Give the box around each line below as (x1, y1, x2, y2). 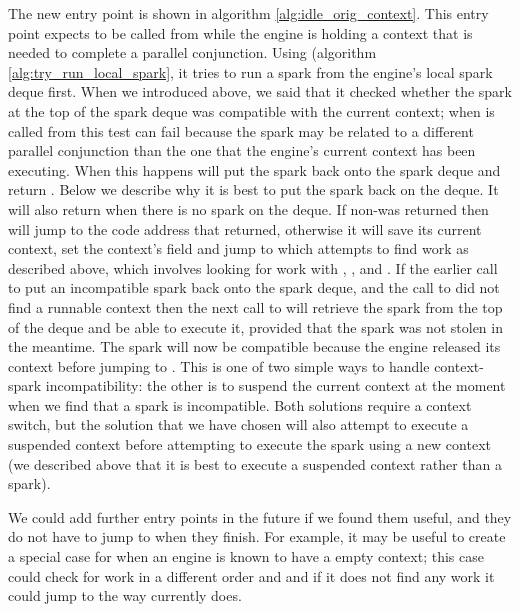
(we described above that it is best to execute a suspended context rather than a (8, 453, 502, 474)
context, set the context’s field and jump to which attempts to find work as (8, 238, 469, 259)
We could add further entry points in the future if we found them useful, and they (8, 506, 512, 527)
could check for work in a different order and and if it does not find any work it (8, 565, 495, 586)
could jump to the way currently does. (8, 585, 242, 606)
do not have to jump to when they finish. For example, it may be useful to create (8, 526, 506, 547)
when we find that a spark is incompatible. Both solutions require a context (8, 394, 472, 415)
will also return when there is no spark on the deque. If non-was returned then (8, 198, 489, 219)
